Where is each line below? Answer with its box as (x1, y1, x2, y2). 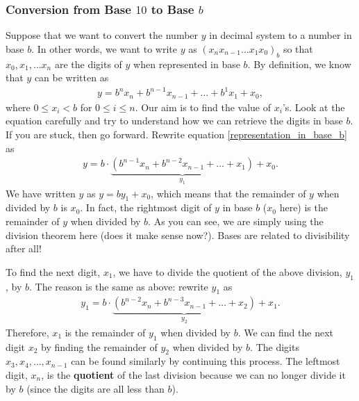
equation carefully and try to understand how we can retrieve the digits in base (6, 113, 343, 128)
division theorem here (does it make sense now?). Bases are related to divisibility (6, 227, 350, 242)
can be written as (34, 70, 109, 85)
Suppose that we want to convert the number (6, 28, 199, 42)
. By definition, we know (247, 56, 351, 71)
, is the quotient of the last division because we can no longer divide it (41, 367, 346, 382)
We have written (6, 186, 76, 200)
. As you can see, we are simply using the (148, 213, 324, 228)
